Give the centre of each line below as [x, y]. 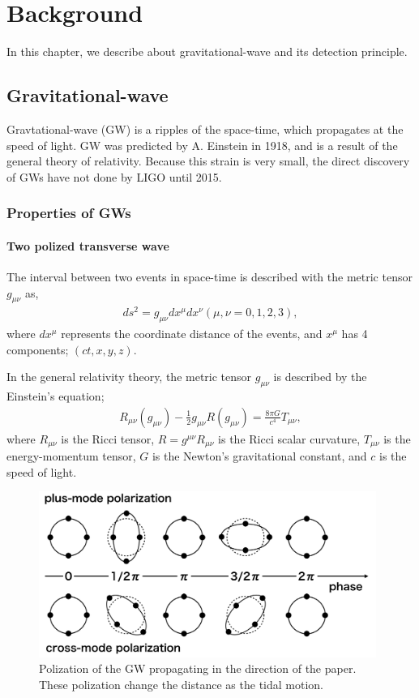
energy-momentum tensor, [71, 456]
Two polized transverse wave [88, 245]
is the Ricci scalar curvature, [289, 438]
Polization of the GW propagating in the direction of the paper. [198, 668]
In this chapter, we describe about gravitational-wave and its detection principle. [207, 51]
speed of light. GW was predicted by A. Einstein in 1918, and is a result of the [202, 145]
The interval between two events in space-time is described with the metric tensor [209, 276]
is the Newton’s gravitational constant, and [259, 456]
